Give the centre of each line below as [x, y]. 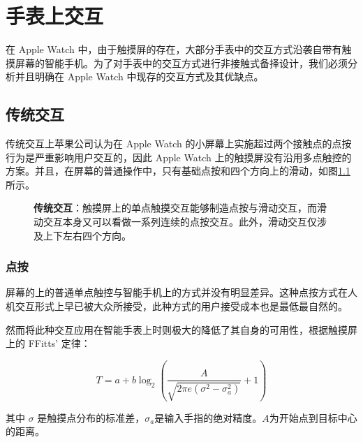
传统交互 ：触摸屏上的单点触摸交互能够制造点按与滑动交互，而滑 [180, 208]
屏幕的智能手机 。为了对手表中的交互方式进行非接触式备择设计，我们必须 [181, 62]
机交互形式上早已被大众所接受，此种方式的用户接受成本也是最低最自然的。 [177, 306]
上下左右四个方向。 [87, 235]
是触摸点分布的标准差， [91, 417]
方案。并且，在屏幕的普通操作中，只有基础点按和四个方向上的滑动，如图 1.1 [178, 171]
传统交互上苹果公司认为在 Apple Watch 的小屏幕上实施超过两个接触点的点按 [179, 143]
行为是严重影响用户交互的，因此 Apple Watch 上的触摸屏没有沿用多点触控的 [179, 157]
